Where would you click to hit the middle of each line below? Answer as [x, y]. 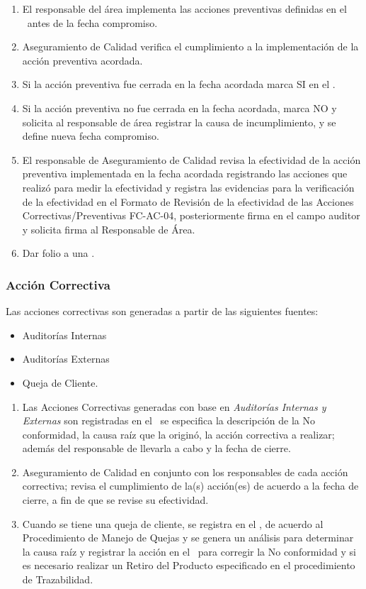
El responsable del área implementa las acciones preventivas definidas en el [184, 9]
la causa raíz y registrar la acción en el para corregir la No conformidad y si [189, 551]
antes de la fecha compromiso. [92, 22]
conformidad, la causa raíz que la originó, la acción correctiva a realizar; [178, 434]
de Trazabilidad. [58, 579]
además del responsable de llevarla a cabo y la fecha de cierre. [156, 448]
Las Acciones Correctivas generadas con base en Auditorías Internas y [174, 406]
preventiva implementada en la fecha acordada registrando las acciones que [185, 174]
